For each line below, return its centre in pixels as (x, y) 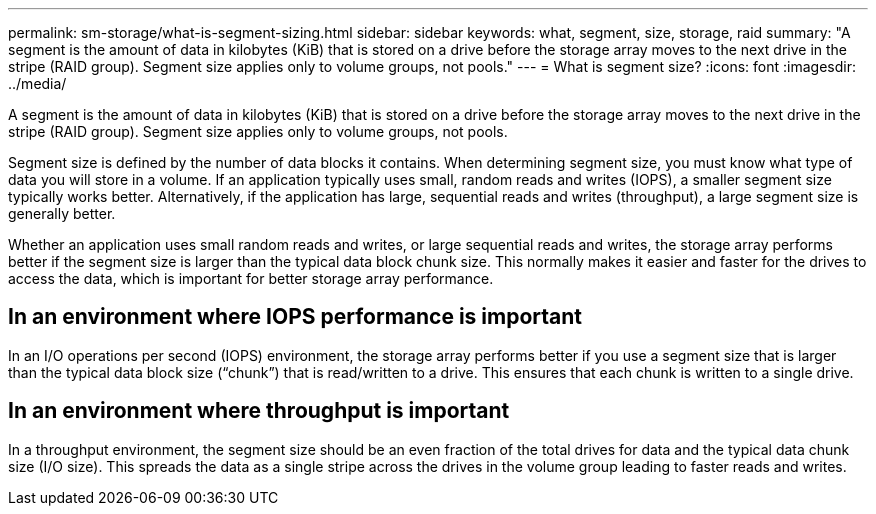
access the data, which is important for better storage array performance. (251, 278)
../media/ (37, 83)
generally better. (62, 213)
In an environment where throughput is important (259, 411)
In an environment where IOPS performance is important (295, 317)
